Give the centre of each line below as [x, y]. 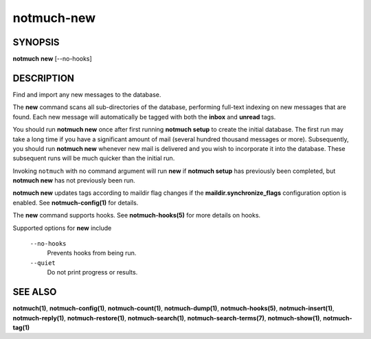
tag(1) [21, 327]
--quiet [43, 263]
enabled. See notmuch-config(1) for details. [76, 202]
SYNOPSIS [36, 42]
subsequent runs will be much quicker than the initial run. [94, 159]
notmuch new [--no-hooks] [52, 59]
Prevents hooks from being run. [92, 253]
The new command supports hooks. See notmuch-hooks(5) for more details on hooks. [137, 215]
